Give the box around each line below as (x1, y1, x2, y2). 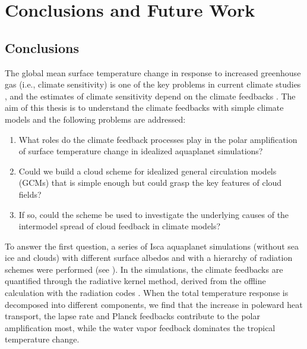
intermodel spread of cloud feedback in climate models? (18, 220, 221, 232)
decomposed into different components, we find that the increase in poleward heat (5, 298, 303, 310)
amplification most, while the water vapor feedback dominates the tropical (5, 321, 276, 334)
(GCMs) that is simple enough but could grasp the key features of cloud (18, 176, 282, 189)
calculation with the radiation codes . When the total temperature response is (5, 286, 289, 299)
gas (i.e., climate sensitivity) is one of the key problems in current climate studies (5, 78, 301, 91)
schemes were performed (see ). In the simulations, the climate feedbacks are (5, 263, 283, 275)
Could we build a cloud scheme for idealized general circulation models (18, 164, 277, 177)
